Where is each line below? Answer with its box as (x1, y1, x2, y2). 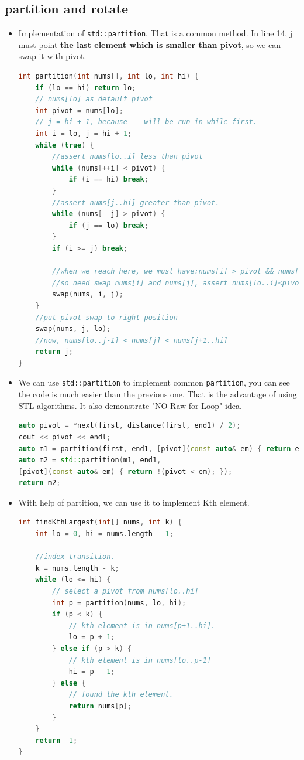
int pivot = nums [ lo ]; (35, 106, 123, 115)
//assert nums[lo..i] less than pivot (52, 152, 203, 161)
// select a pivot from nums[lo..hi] (52, 587, 199, 596)
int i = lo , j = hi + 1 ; (35, 129, 132, 138)
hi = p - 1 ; (68, 667, 115, 676)
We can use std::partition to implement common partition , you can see (18, 376, 290, 388)
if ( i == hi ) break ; (68, 175, 148, 184)
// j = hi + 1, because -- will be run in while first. (35, 118, 257, 127)
